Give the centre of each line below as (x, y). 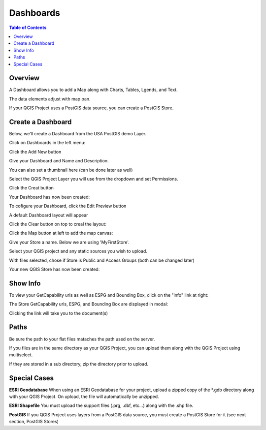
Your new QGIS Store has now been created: (54, 269)
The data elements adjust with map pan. (50, 99)
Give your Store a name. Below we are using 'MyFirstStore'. (69, 242)
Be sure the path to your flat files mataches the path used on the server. (82, 339)
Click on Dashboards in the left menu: (47, 143)
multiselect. (21, 355)
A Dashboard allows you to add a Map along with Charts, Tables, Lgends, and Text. (93, 90)
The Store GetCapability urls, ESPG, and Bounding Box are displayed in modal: (89, 304)
